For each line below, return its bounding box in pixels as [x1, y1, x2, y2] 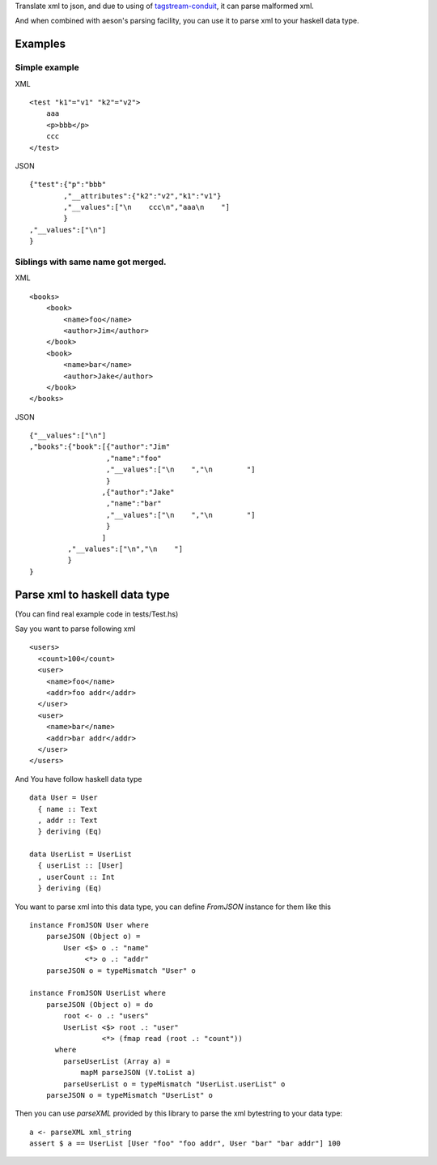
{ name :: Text [37, 804, 98, 813]
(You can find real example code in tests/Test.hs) [15, 608, 179, 619]
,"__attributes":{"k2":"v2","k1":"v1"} [63, 191, 222, 200]
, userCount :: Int [37, 872, 115, 881]
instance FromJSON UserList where [29, 988, 166, 998]
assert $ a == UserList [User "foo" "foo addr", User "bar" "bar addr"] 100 [29, 1139, 342, 1148]
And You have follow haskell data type [15, 774, 142, 783]
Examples [15, 37, 66, 51]
